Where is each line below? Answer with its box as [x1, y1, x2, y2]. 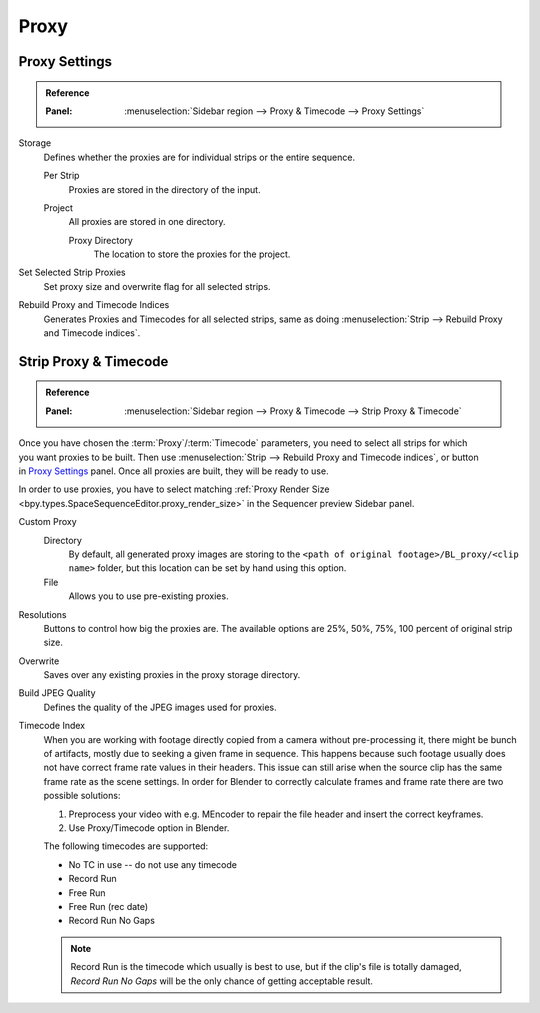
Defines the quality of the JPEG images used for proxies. [43, 701, 277, 713]
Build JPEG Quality [18, 687, 96, 699]
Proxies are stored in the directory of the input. [68, 183, 261, 195]
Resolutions [18, 608, 67, 620]
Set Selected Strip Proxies [18, 266, 126, 279]
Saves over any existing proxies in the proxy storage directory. [43, 669, 301, 681]
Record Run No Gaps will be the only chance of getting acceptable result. [70, 975, 374, 987]
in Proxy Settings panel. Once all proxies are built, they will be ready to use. [18, 465, 329, 477]
